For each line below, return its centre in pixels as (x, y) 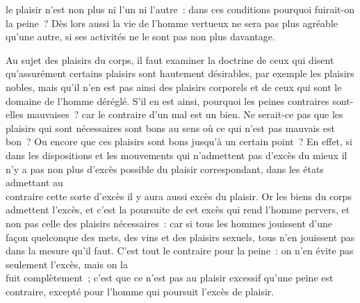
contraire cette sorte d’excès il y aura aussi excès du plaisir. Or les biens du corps (179, 196)
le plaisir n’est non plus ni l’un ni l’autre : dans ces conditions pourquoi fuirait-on (180, 9)
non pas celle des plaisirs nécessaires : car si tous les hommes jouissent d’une (169, 223)
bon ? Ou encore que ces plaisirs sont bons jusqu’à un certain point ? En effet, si (179, 141)
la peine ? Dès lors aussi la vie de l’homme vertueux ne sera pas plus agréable (172, 23)
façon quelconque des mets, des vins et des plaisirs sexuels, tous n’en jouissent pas (180, 237)
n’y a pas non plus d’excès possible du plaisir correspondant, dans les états (165, 169)
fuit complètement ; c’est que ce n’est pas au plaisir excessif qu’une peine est (170, 278)
